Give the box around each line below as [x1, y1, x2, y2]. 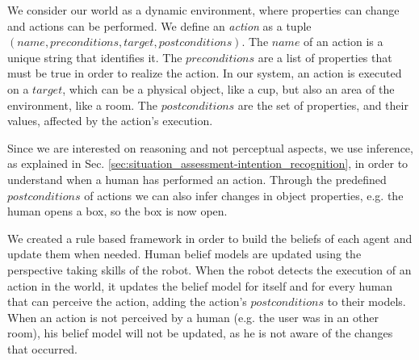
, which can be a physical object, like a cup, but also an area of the [62, 80, 395, 97]
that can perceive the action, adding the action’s [7, 293, 247, 310]
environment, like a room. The [7, 96, 157, 113]
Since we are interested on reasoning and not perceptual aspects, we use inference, [7, 139, 413, 156]
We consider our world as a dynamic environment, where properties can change [7, 2, 400, 18]
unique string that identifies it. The [7, 48, 182, 65]
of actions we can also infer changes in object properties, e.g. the [84, 186, 404, 203]
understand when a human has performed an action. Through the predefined [7, 170, 387, 187]
